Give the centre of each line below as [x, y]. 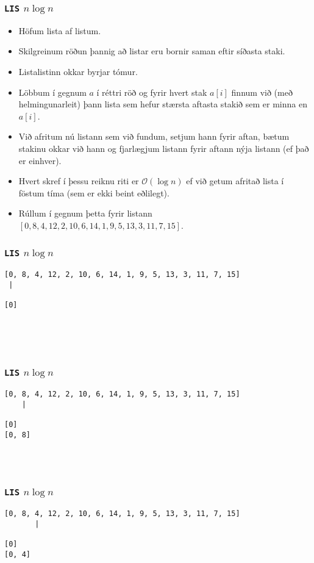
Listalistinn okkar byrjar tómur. [78, 71]
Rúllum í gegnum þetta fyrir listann [85, 213]
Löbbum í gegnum [52, 92]
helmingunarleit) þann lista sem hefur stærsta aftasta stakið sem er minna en [163, 104]
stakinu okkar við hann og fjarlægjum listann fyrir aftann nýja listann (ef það [164, 148]
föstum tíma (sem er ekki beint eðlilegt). [94, 192]
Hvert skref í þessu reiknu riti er [79, 181]
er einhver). [40, 160]
